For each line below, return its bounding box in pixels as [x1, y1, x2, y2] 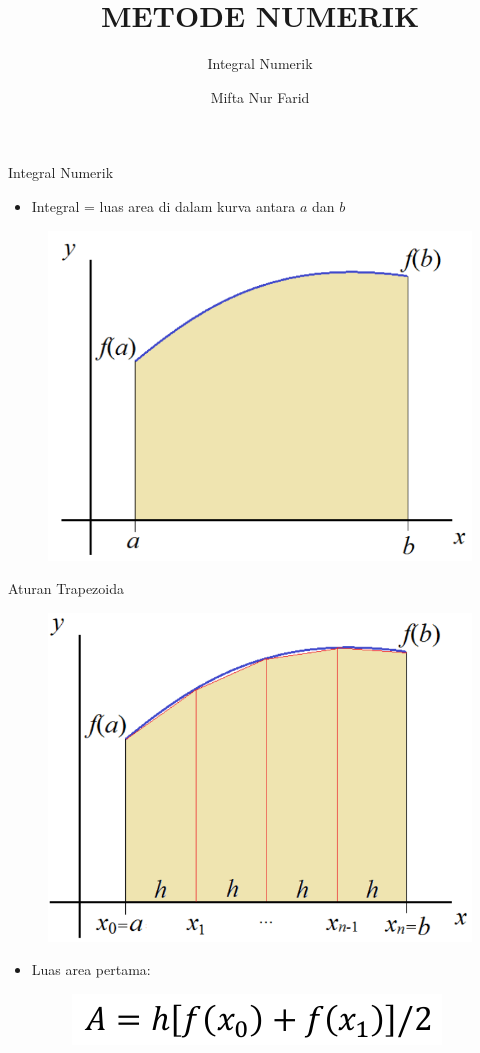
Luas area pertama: [31, 959, 151, 980]
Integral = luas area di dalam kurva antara [31, 195, 296, 216]
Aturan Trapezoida [8, 578, 124, 599]
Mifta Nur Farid [210, 86, 310, 107]
